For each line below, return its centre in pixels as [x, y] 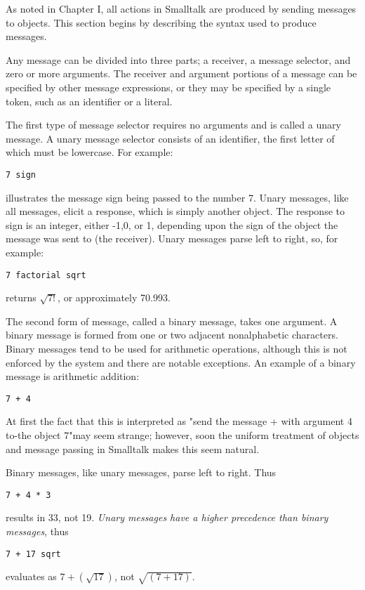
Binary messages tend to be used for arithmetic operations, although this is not [177, 348]
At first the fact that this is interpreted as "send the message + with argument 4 [179, 421]
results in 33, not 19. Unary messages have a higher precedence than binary [167, 517]
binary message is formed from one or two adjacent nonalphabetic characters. [172, 335]
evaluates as [31, 576]
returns [21, 297]
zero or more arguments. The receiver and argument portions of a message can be [181, 73]
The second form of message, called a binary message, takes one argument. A [172, 321]
